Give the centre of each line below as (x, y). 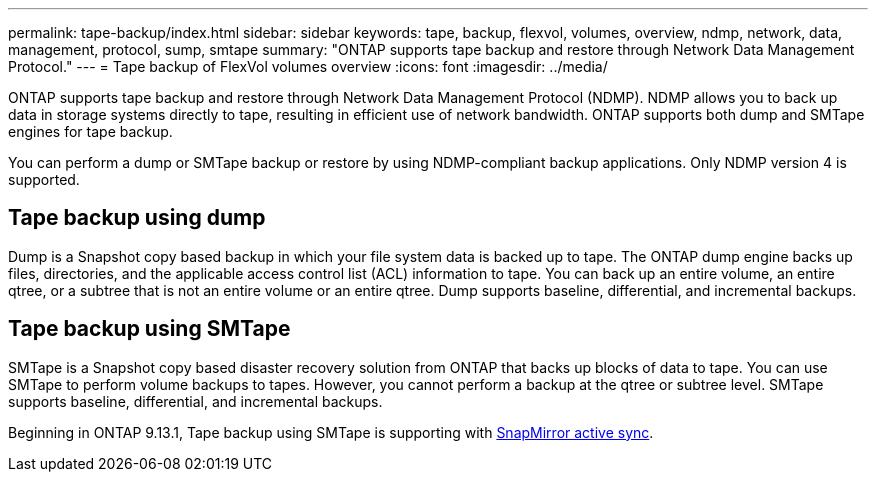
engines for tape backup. (90, 131)
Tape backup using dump (137, 218)
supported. (44, 179)
